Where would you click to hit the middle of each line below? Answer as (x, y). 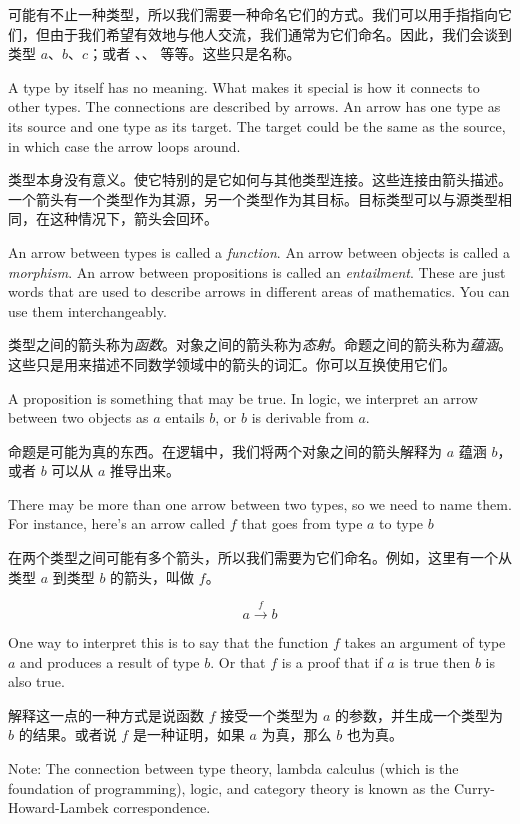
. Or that (238, 661)
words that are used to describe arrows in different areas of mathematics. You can (259, 291)
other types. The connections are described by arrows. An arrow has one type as (254, 106)
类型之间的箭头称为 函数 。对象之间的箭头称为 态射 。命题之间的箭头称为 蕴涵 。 (260, 344)
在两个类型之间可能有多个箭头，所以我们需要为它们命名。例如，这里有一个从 (260, 557)
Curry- (474, 787)
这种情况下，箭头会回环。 (133, 218)
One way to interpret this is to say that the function (168, 642)
